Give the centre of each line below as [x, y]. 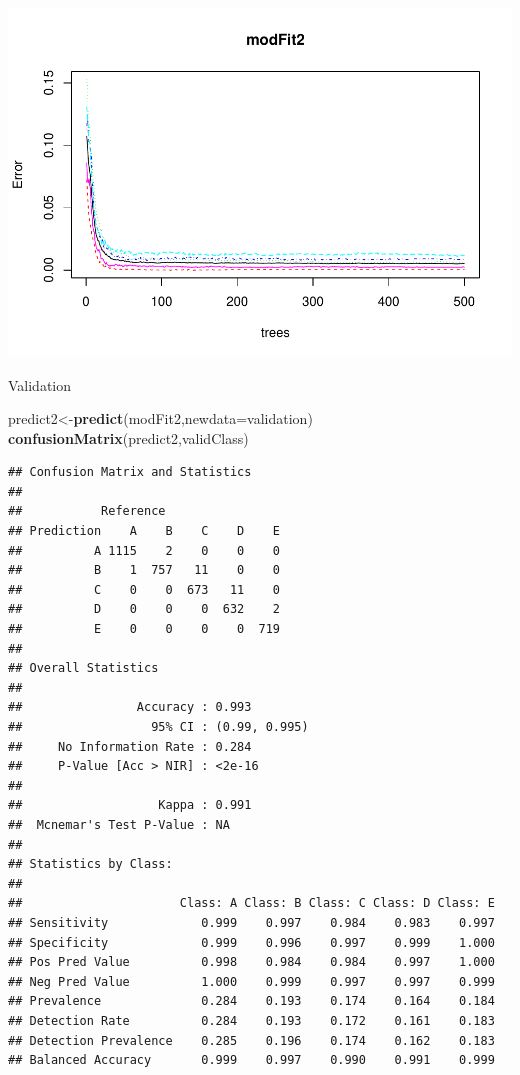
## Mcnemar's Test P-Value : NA [119, 824]
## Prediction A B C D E [144, 531]
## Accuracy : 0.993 [130, 707]
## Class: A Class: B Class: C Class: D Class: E [251, 903]
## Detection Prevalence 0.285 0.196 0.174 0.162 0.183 [251, 1040]
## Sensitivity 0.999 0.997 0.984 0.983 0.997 [251, 922]
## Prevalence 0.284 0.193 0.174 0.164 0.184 [251, 1001]
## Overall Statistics [83, 668]
